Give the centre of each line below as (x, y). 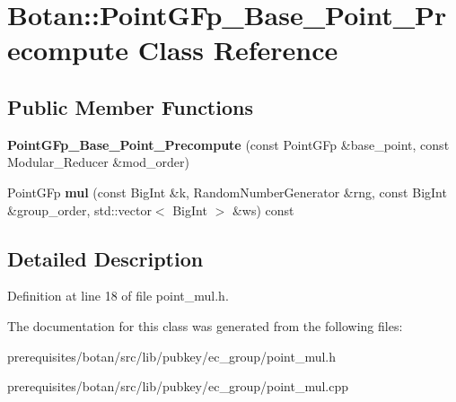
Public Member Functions (130, 106)
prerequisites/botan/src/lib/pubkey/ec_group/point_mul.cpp (178, 386)
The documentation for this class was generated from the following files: (205, 325)
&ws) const (263, 210)
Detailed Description (105, 258)
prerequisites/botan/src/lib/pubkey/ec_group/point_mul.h (172, 356)
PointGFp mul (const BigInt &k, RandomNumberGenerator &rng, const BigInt (227, 192)
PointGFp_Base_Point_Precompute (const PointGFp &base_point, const (228, 144)
